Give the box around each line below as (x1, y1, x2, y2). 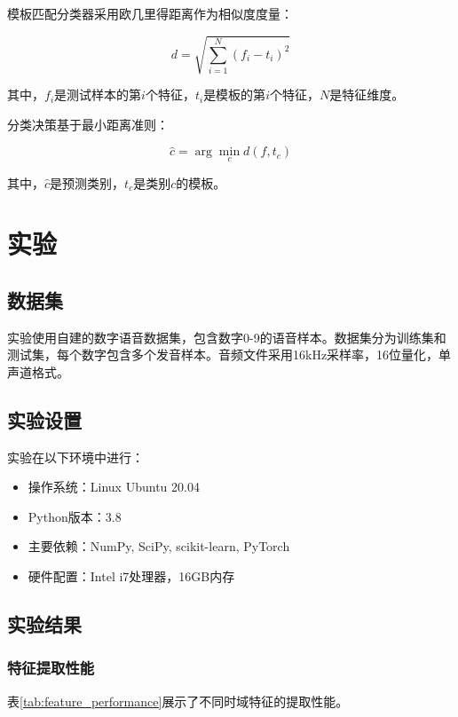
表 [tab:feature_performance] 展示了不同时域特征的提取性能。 (7, 691, 349, 710)
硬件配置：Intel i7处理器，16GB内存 (28, 567, 235, 586)
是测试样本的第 (54, 85, 142, 104)
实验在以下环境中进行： (7, 447, 144, 466)
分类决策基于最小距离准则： (7, 114, 169, 133)
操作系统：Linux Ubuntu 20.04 (28, 477, 200, 496)
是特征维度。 (329, 85, 405, 104)
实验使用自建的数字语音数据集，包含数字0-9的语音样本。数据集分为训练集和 (7, 327, 446, 346)
